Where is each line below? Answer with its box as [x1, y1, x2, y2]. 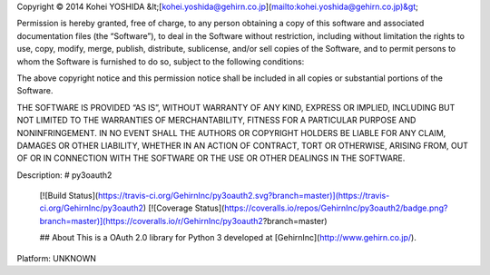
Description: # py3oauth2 [16, 169, 113, 181]
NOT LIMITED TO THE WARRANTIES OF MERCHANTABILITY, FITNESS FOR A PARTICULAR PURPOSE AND [16, 114, 416, 126]
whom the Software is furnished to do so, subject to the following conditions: [16, 55, 305, 67]
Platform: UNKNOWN [16, 252, 97, 263]
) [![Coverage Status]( [142, 202, 225, 213]
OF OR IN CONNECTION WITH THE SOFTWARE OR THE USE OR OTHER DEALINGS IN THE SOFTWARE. [16, 152, 406, 163]
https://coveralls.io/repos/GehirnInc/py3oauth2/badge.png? [223, 202, 448, 213]
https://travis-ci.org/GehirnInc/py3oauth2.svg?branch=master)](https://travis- [97, 191, 390, 201]
